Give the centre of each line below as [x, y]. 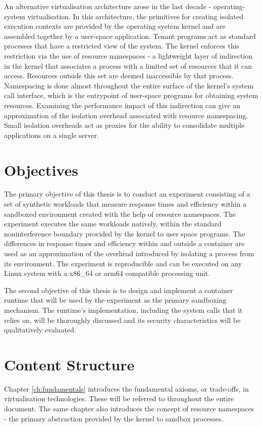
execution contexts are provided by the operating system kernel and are [115, 26]
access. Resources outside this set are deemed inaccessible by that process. [119, 76]
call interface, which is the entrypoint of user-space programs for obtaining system [131, 95]
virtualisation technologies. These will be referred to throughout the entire [119, 398]
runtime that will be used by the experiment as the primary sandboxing [115, 300]
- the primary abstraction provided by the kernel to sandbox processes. [114, 418]
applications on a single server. [51, 135]
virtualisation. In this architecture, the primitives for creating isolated [135, 16]
